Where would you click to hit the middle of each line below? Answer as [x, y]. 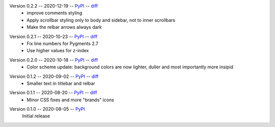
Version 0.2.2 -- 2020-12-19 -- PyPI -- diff [54, 6]
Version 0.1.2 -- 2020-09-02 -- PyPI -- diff [54, 76]
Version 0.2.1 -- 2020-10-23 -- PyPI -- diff [53, 36]
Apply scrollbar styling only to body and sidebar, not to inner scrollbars [101, 20]
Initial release [36, 116]
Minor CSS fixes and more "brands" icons [71, 100]
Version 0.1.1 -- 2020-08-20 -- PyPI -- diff [53, 93]
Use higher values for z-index [58, 51]
